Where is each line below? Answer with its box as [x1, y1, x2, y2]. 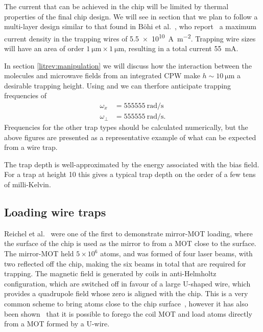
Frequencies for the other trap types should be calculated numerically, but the [4, 122, 248, 132]
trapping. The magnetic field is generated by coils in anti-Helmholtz [4, 268, 217, 279]
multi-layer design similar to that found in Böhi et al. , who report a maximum [4, 21, 257, 32]
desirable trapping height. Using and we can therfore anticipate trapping [4, 80, 231, 91]
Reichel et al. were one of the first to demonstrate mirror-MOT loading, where [4, 228, 253, 238]
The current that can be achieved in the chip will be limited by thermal [4, 1, 229, 11]
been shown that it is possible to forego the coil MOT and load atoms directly [4, 308, 252, 319]
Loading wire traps [4, 204, 106, 220]
